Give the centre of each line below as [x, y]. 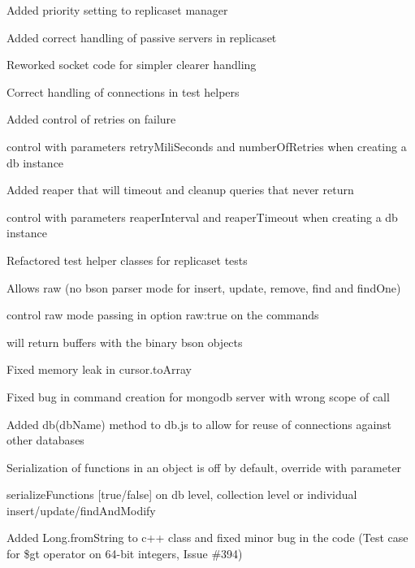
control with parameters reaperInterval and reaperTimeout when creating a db [202, 217]
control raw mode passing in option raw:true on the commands [163, 315]
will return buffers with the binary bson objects [125, 342]
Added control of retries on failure [91, 119]
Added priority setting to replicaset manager [117, 10]
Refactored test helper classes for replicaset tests [127, 260]
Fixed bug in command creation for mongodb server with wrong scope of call [198, 396]
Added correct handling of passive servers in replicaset [142, 37]
